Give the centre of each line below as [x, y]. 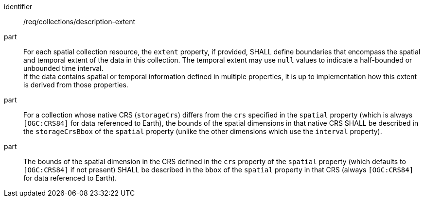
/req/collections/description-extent [79, 22]
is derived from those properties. [76, 85]
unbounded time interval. [63, 68]
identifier [18, 7]
